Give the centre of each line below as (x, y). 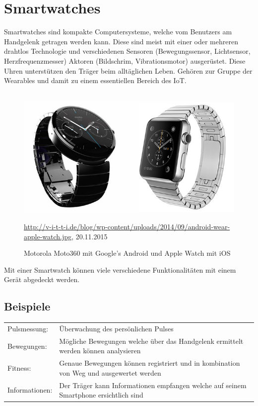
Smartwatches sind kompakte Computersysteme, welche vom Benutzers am (118, 32)
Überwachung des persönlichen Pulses (116, 328)
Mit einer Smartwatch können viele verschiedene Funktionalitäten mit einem (120, 269)
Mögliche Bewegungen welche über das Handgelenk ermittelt (151, 341)
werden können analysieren (100, 351)
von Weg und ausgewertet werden (110, 372)
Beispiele (27, 306)
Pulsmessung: (28, 328)
